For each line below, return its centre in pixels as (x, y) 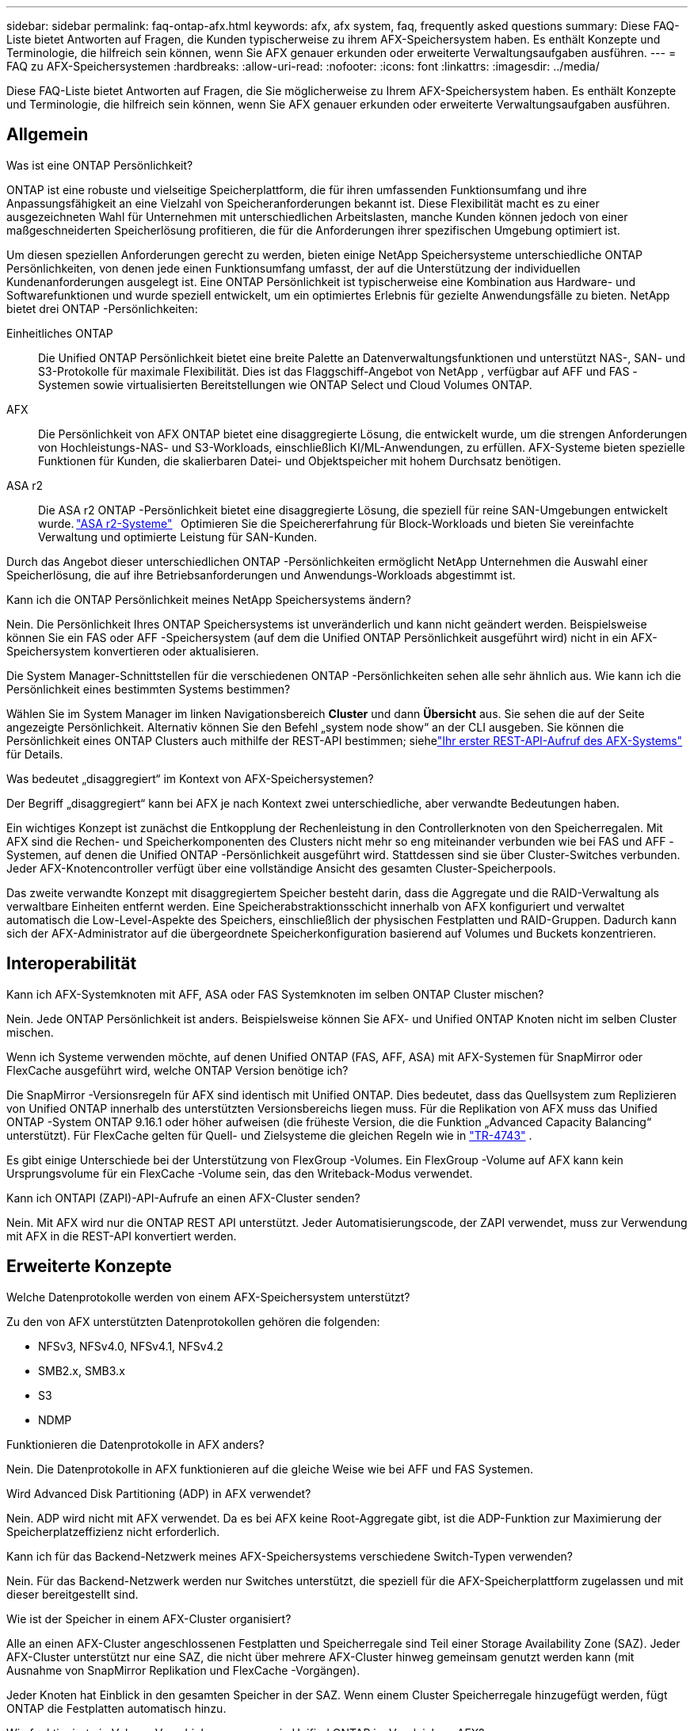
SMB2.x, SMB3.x (82, 1370)
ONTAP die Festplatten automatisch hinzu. (116, 1708)
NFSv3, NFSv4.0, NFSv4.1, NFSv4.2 (131, 1346)
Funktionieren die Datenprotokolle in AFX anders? (135, 1444)
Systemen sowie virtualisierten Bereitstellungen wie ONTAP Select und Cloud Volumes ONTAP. (285, 384)
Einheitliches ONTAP (60, 333)
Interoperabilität (72, 964)
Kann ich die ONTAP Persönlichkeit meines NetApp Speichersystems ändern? (209, 599)
